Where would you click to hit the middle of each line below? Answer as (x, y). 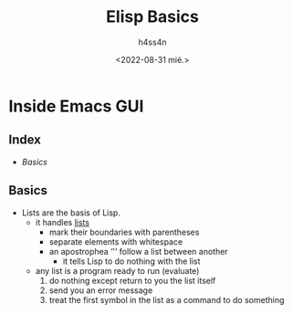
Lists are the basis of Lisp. (71, 213)
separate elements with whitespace (116, 241)
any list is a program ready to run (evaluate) (117, 270)
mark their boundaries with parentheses (124, 232)
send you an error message (101, 290)
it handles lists (63, 222)
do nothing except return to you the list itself (132, 280)
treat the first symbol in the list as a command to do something (167, 299)
